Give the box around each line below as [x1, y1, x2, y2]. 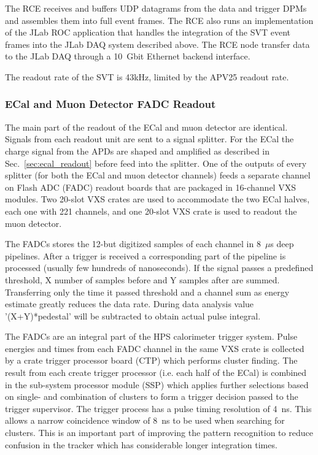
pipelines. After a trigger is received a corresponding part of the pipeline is [5, 249, 286, 262]
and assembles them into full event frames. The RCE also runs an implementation [5, 13, 314, 26]
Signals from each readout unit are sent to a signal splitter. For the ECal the [5, 132, 294, 145]
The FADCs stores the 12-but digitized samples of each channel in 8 [5, 237, 261, 250]
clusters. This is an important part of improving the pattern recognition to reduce [5, 426, 313, 439]
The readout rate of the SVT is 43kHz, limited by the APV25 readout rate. [5, 70, 289, 83]
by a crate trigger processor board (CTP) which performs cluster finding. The [5, 354, 298, 367]
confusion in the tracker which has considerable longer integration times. [5, 438, 277, 451]
